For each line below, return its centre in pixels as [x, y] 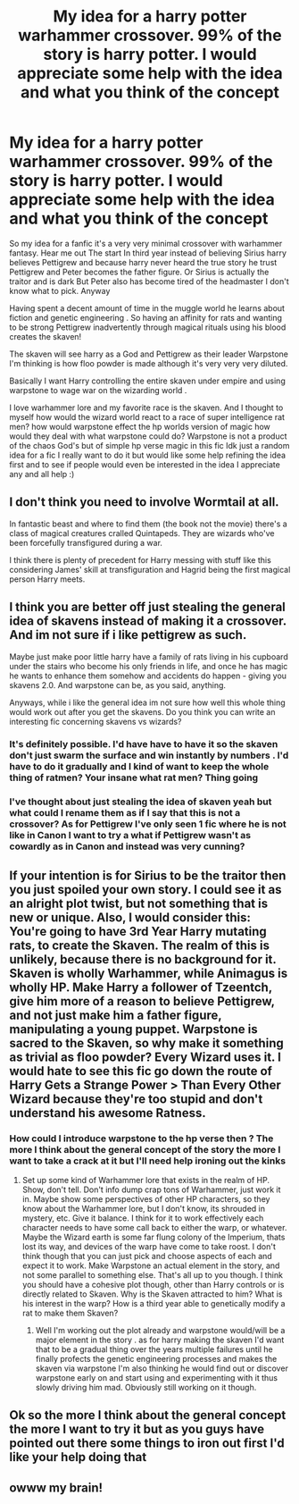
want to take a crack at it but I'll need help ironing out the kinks [148, 1161]
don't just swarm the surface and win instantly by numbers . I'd [149, 755]
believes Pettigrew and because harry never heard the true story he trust [143, 262]
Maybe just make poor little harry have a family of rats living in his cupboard [149, 656]
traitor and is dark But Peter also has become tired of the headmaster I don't [149, 281]
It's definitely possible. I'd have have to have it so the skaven [144, 744]
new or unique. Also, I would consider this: [130, 917]
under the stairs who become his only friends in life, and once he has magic [149, 666]
